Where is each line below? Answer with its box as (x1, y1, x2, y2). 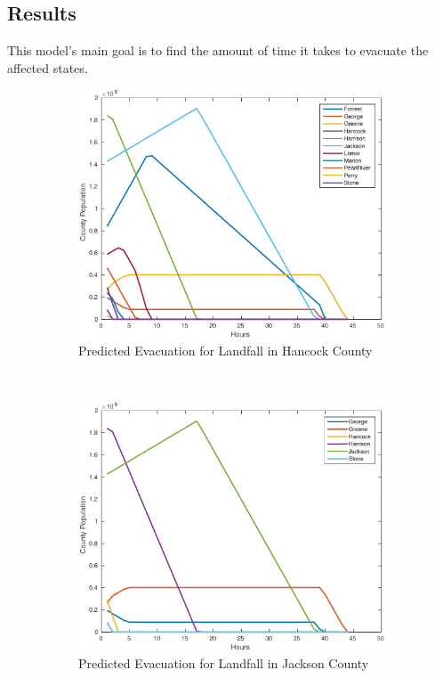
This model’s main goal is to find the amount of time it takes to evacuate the (7, 41, 429, 60)
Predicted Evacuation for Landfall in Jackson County (78, 653, 369, 672)
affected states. (7, 58, 88, 77)
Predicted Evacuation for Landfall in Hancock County (78, 341, 373, 360)
